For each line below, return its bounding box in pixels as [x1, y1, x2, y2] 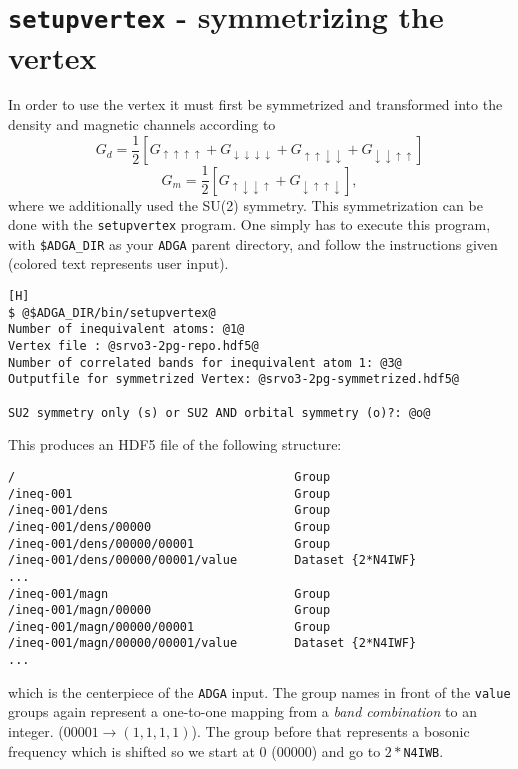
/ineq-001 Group [8, 486, 331, 501]
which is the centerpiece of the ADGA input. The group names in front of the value [8, 681, 511, 702]
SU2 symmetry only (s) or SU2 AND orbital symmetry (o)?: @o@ [8, 405, 431, 420]
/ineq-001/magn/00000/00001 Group [8, 619, 331, 634]
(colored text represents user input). [8, 253, 229, 274]
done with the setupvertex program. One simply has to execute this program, [8, 214, 491, 235]
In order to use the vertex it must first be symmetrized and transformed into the [8, 94, 503, 115]
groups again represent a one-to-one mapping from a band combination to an [8, 701, 477, 722]
